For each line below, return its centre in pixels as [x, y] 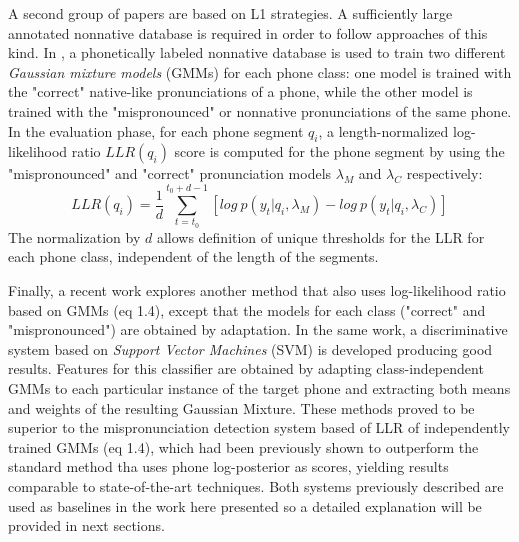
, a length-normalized [383, 130]
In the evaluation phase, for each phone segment [156, 130]
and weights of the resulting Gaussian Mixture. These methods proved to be [241, 407]
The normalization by [74, 236]
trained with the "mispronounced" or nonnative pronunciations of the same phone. [260, 110]
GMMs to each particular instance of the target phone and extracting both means [259, 388]
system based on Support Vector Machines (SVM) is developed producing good [250, 348]
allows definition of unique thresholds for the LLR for [320, 236]
